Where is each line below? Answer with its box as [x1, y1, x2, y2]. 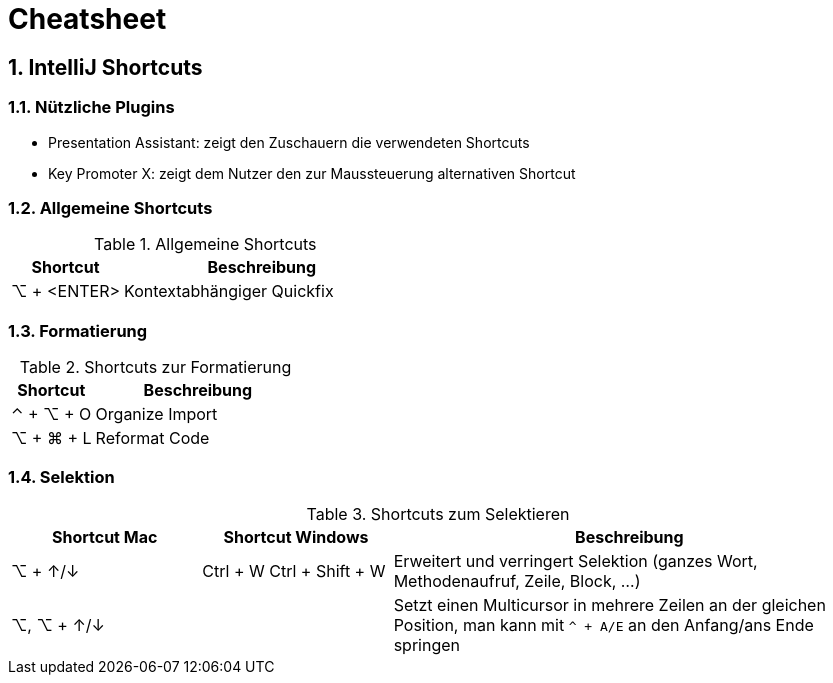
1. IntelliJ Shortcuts [8, 54, 203, 80]
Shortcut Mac [51, 526, 158, 547]
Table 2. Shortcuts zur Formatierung [19, 357, 292, 378]
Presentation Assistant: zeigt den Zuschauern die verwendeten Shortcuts [48, 133, 530, 151]
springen [393, 634, 460, 655]
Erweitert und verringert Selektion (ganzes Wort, [393, 550, 758, 571]
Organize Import [95, 404, 218, 425]
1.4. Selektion [8, 467, 115, 488]
